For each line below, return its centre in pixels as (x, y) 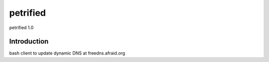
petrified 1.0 (21, 28)
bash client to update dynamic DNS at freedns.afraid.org (67, 53)
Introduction (29, 42)
